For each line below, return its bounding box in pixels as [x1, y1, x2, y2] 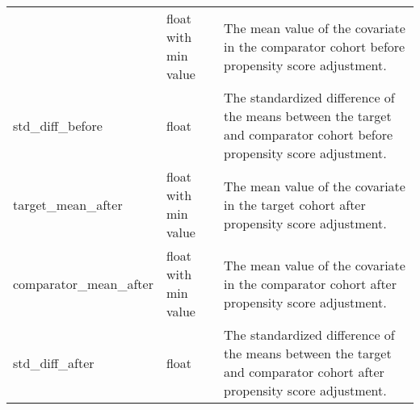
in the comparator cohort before [224, 36, 405, 56]
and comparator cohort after [224, 362, 384, 381]
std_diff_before [13, 115, 103, 135]
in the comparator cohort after [224, 274, 397, 293]
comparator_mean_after [13, 274, 153, 293]
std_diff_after [13, 353, 94, 372]
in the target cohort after [224, 195, 366, 214]
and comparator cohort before [224, 125, 393, 144]
